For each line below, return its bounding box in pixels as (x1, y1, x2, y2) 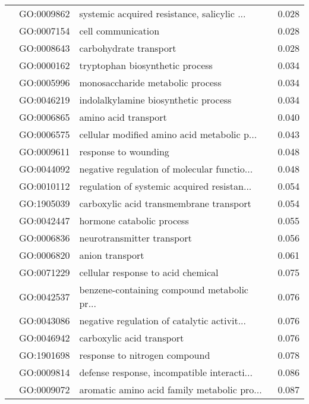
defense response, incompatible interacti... (79, 365, 253, 379)
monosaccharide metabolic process (79, 76, 222, 89)
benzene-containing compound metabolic (79, 283, 248, 296)
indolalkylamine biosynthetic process (79, 93, 232, 107)
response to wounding (79, 145, 169, 158)
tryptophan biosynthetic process (79, 58, 213, 72)
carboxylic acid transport (79, 331, 184, 345)
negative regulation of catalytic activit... (79, 314, 246, 327)
